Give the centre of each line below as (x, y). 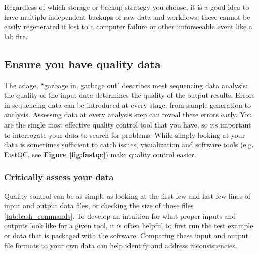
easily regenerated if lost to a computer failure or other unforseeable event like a (128, 27)
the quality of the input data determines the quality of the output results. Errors (129, 95)
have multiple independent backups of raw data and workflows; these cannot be (127, 16)
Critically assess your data (59, 177)
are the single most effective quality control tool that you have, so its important (128, 124)
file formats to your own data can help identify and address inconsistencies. (121, 245)
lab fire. (16, 36)
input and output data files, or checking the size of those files (99, 206)
